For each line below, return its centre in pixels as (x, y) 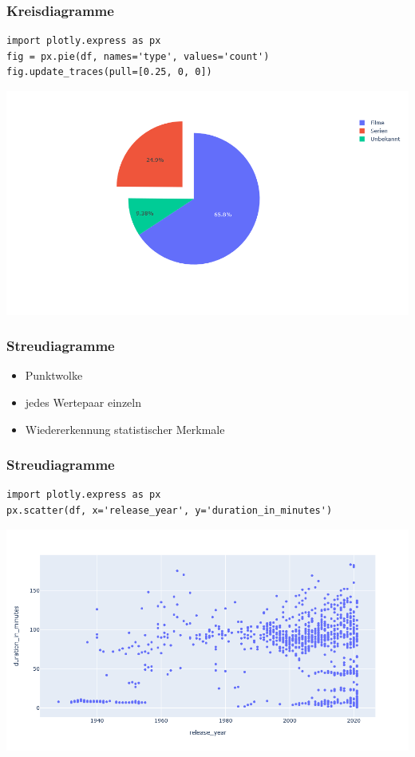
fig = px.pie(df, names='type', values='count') (138, 56)
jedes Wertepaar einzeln (83, 402)
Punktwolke (54, 375)
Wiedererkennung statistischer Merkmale (125, 429)
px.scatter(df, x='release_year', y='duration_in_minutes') (170, 511)
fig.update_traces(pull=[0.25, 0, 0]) (109, 72)
